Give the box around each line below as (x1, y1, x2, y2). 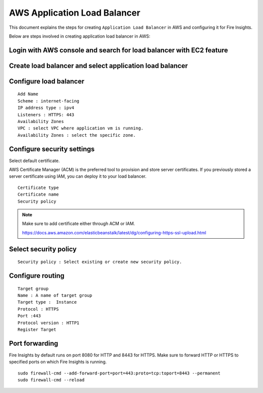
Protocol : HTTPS (18, 306, 59, 312)
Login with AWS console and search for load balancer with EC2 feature (9, 46, 228, 54)
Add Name (18, 91, 38, 97)
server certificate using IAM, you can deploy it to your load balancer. (9, 173, 147, 179)
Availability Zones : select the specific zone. (18, 132, 136, 138)
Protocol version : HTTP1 (18, 320, 80, 326)
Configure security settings (9, 145, 95, 153)
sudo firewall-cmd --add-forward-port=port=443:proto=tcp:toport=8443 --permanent (18, 370, 221, 376)
